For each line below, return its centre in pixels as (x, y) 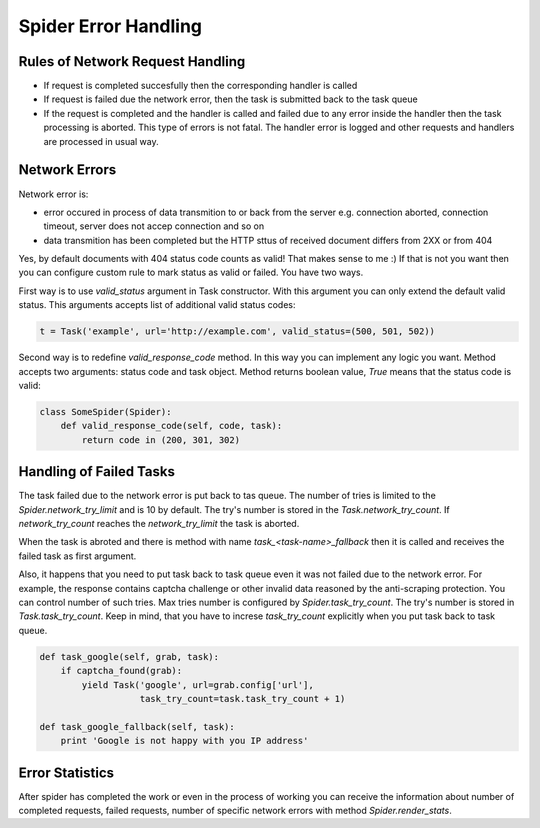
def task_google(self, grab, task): (129, 656)
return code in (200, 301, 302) (160, 439)
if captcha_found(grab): (121, 671)
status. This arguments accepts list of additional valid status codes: (157, 305)
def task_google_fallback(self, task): (137, 726)
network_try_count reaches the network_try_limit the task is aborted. (159, 524)
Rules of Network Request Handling (132, 61)
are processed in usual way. (101, 141)
